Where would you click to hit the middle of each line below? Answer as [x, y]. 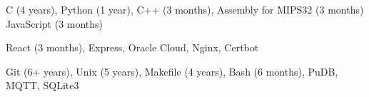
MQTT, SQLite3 [42, 85]
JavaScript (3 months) [55, 23]
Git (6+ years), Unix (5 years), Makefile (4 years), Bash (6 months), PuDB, [172, 71]
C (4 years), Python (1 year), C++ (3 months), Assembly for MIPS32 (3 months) [185, 9]
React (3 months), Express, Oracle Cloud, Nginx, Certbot [132, 47]
